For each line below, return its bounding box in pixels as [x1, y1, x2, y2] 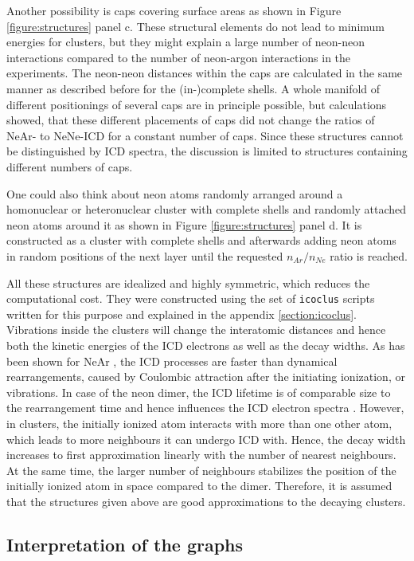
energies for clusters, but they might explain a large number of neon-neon [6, 33, 365, 50]
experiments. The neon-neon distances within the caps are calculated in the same [6, 65, 403, 81]
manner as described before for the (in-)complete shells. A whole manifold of [6, 80, 381, 96]
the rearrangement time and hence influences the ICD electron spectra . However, [6, 399, 404, 416]
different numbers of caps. [6, 158, 133, 175]
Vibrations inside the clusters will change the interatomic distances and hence [6, 321, 386, 338]
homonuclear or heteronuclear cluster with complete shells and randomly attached [6, 201, 407, 218]
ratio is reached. [330, 247, 408, 264]
